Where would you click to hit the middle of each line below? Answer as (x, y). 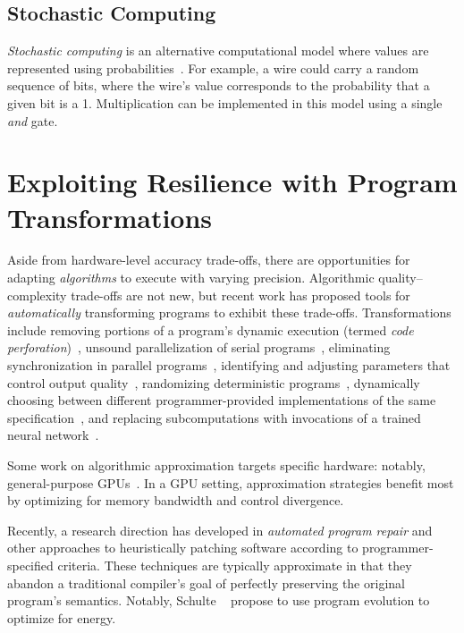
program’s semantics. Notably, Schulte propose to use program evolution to (219, 600)
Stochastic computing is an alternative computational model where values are (218, 51)
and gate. (33, 120)
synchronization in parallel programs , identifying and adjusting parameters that (229, 365)
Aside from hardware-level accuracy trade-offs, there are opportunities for (209, 260)
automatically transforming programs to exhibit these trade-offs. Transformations (229, 312)
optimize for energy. (62, 617)
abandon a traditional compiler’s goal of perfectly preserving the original (206, 582)
